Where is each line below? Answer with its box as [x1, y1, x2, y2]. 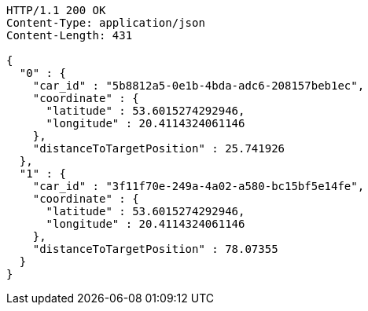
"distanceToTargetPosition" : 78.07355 [32, 243, 278, 255]
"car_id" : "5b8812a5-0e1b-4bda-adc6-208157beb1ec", [32, 79, 365, 92]
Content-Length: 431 [6, 29, 133, 42]
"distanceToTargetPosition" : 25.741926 [32, 142, 285, 155]
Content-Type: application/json [6, 16, 205, 29]
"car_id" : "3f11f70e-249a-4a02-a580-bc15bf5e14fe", [32, 180, 365, 192]
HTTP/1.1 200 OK [6, 4, 106, 16]
